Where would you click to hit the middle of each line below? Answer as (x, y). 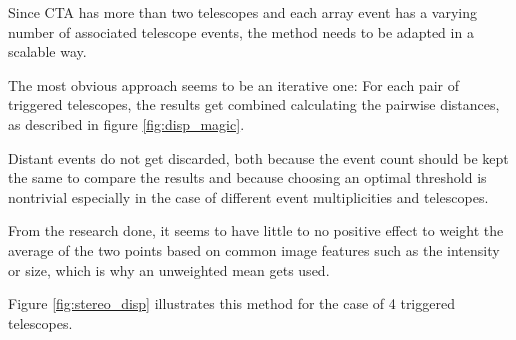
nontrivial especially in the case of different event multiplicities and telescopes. (248, 196)
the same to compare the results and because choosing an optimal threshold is (247, 177)
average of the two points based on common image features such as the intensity (254, 249)
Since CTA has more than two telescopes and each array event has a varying (243, 12)
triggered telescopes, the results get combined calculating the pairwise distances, (254, 104)
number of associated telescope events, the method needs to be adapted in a (241, 31)
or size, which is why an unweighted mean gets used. (169, 269)
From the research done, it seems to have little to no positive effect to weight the (256, 230)
